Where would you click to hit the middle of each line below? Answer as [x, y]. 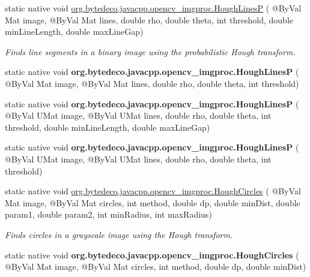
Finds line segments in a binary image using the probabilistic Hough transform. [150, 51]
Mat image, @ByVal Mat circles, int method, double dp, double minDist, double [153, 202]
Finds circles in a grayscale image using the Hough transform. [119, 234]
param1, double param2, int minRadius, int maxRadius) [108, 214]
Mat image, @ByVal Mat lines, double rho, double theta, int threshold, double [149, 19]
